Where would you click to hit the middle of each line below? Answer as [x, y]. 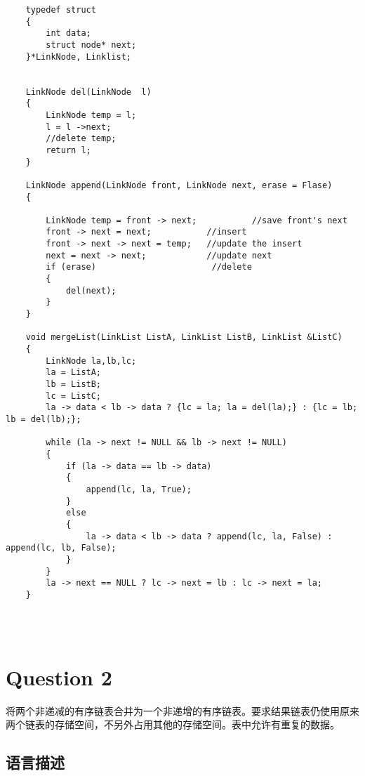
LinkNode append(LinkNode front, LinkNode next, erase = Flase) [179, 185]
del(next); [91, 290]
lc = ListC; [74, 396]
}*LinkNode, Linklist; [78, 57]
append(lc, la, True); [139, 489]
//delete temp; [81, 139]
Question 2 [59, 677]
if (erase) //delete [149, 267]
